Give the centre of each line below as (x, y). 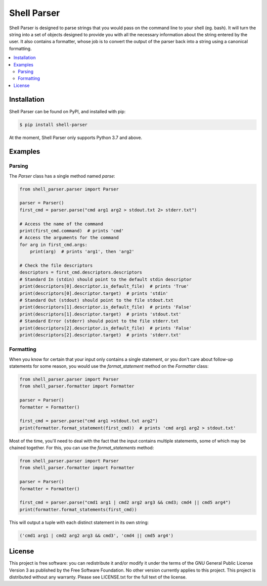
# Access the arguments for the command (69, 238)
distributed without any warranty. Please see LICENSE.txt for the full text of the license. (98, 577)
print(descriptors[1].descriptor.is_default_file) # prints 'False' (106, 307)
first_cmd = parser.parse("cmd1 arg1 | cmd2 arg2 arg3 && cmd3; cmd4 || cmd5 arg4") (125, 503)
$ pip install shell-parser (53, 125)
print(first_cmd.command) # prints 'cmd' (72, 231)
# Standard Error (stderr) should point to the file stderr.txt (99, 321)
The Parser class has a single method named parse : (62, 176)
